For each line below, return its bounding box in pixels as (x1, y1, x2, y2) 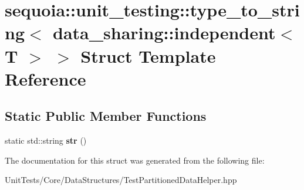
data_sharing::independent (53, 21, 276, 45)
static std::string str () (5, 134, 87, 147)
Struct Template (80, 43, 216, 67)
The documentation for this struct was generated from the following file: (5, 154, 265, 166)
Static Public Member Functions (5, 107, 207, 125)
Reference (5, 66, 86, 90)
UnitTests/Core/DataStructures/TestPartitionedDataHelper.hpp (5, 174, 237, 186)
